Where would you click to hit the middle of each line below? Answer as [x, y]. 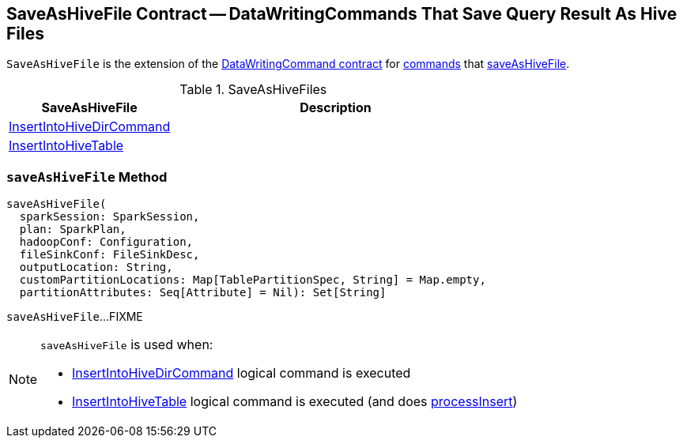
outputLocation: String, [96, 267]
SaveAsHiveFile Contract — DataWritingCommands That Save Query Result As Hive [342, 14]
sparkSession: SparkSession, [109, 217]
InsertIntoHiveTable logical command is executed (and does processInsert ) [295, 402]
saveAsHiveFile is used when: [127, 345]
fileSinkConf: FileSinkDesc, [109, 255]
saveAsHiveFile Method [87, 177]
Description [336, 108]
